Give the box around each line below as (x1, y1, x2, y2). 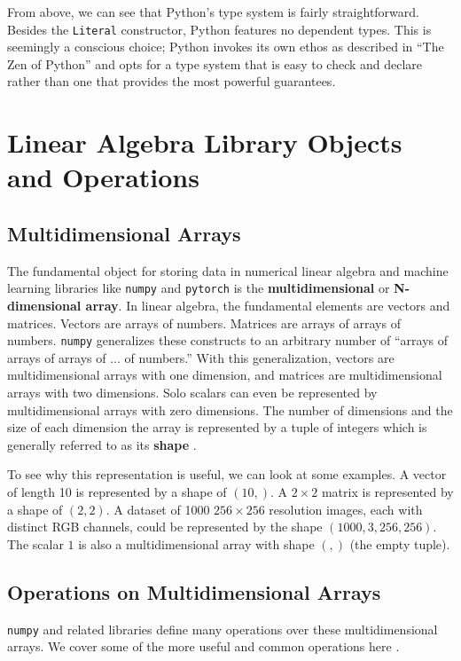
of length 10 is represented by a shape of (7, 483, 227, 501)
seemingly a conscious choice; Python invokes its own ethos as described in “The (7, 37, 444, 56)
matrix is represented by (321, 483, 454, 501)
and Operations (7, 159, 199, 195)
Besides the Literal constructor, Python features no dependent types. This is (7, 20, 432, 38)
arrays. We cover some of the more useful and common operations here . (7, 637, 400, 656)
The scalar (7, 534, 64, 553)
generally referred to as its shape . (7, 435, 197, 453)
